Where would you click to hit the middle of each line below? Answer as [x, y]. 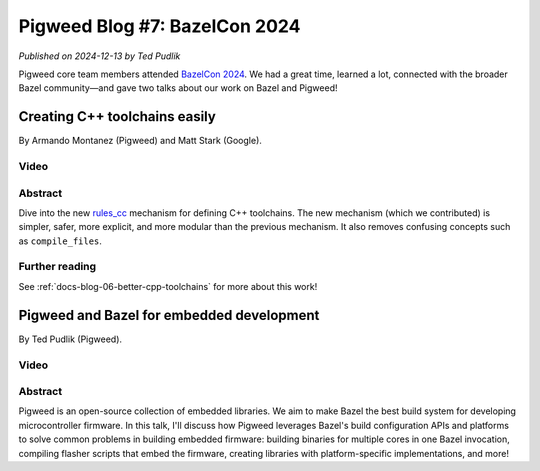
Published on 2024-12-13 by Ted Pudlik [99, 56]
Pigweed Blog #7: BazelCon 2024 [159, 26]
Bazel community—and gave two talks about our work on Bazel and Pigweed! [178, 88]
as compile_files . [60, 241]
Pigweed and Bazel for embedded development [169, 315]
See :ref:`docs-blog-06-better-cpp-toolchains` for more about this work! [168, 286]
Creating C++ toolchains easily [117, 116]
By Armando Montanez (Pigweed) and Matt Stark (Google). [140, 141]
